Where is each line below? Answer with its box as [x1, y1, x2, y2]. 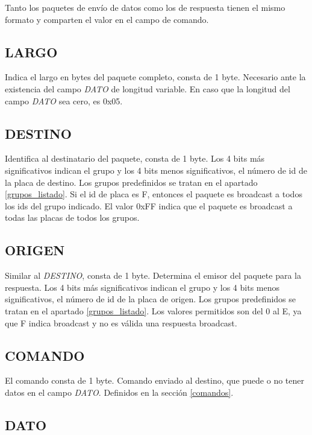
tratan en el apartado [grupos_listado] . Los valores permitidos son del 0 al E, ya [5, 304, 302, 317]
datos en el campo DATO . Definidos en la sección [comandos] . [5, 386, 234, 398]
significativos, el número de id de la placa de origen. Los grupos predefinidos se [5, 293, 296, 305]
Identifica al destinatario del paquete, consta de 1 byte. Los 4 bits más [5, 152, 265, 165]
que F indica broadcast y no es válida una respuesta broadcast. [5, 316, 237, 329]
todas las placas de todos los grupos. [5, 211, 140, 224]
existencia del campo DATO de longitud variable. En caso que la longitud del [5, 82, 290, 95]
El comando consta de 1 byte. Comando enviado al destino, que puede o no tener [5, 374, 304, 387]
